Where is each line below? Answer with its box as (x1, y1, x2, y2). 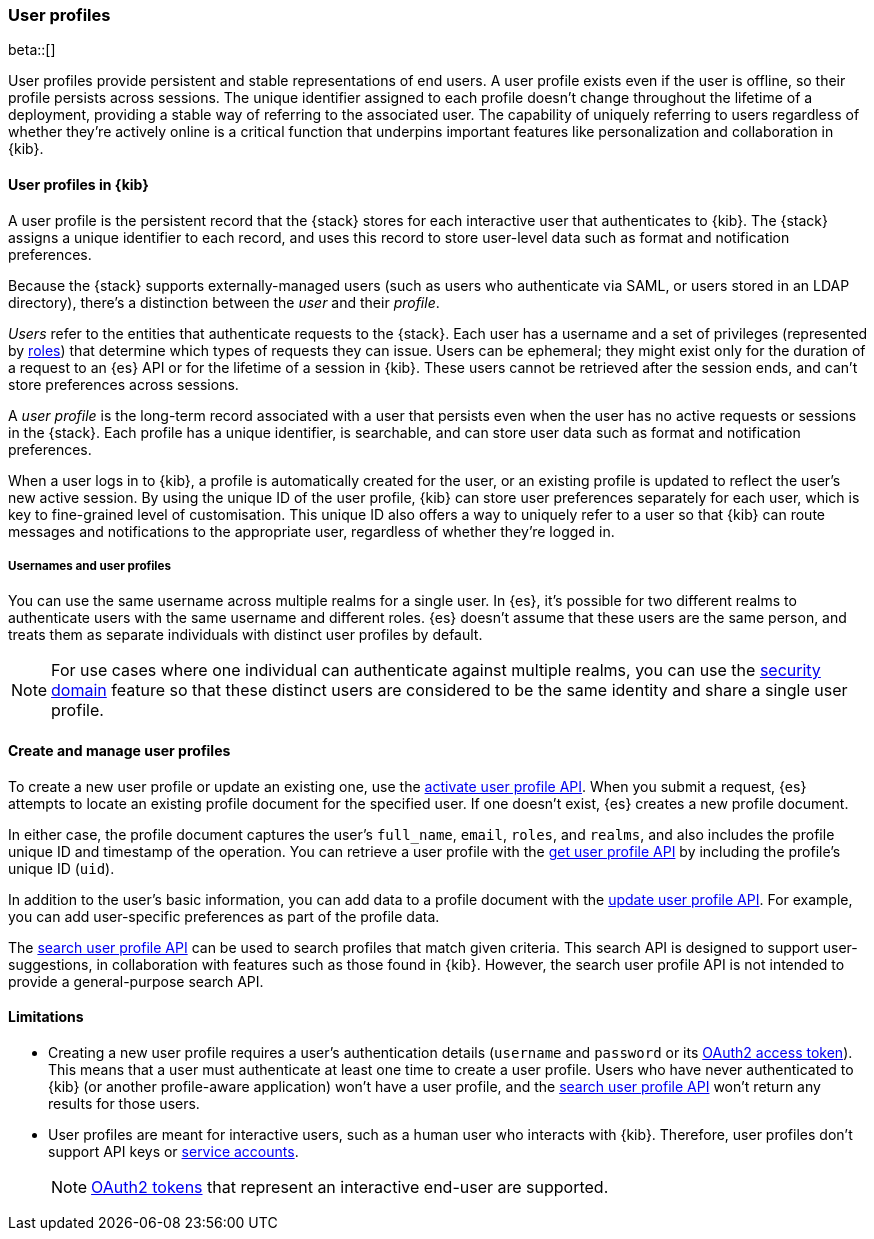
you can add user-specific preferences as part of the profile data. (8, 907, 440, 925)
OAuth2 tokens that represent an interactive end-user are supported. (91, 1176, 609, 1197)
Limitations (8, 1008, 84, 1026)
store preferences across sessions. (8, 375, 239, 393)
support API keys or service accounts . (48, 1142, 299, 1160)
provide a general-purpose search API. (8, 972, 264, 990)
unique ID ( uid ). (8, 859, 115, 877)
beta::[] (8, 41, 56, 59)
